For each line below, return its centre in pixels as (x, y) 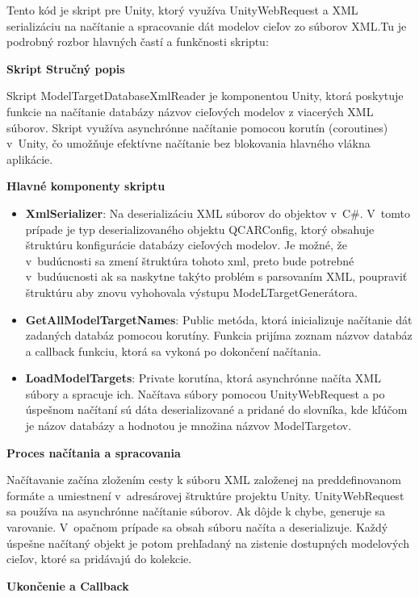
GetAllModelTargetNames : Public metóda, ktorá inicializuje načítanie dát (219, 319)
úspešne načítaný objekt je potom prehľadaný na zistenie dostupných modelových (208, 543)
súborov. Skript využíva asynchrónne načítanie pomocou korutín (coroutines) (197, 127)
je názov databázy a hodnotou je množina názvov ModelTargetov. (189, 426)
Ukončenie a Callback (68, 585)
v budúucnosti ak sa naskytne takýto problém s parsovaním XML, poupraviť (216, 276)
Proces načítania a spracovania (94, 452)
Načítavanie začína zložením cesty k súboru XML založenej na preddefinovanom (204, 480)
